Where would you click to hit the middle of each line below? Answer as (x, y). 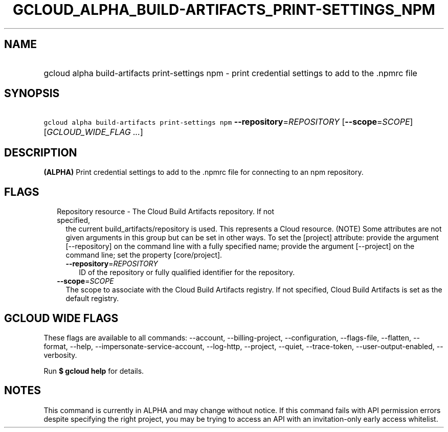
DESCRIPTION (41, 152)
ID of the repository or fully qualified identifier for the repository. (187, 272)
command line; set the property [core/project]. (144, 255)
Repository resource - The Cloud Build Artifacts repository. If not (166, 212)
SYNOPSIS (32, 94)
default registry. (92, 299)
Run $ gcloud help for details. (94, 371)
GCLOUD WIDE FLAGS (61, 318)
